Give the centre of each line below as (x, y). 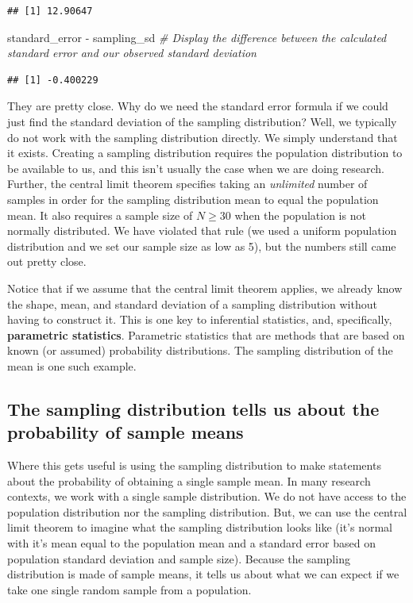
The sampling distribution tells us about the (193, 408)
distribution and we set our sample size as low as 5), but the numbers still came (202, 246)
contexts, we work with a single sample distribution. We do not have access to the (207, 496)
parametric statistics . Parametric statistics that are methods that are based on (206, 334)
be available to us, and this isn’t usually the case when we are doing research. (196, 168)
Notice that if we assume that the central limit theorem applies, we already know (205, 288)
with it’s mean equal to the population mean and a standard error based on (191, 543)
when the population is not (300, 215)
